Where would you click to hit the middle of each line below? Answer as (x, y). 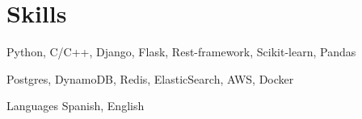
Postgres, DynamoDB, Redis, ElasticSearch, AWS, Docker (150, 78)
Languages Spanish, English (76, 106)
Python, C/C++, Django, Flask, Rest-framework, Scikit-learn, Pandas (181, 52)
